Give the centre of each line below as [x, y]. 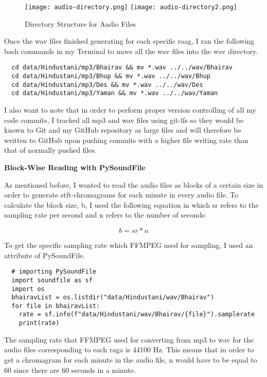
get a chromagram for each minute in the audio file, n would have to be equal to [131, 359]
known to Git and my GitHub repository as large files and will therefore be [123, 130]
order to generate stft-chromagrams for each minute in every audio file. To [121, 195]
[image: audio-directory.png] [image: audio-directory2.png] [131, 7]
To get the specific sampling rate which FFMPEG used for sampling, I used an [129, 245]
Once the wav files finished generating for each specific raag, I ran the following [129, 41]
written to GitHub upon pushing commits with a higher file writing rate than [126, 140]
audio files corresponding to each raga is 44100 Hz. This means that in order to [129, 349]
